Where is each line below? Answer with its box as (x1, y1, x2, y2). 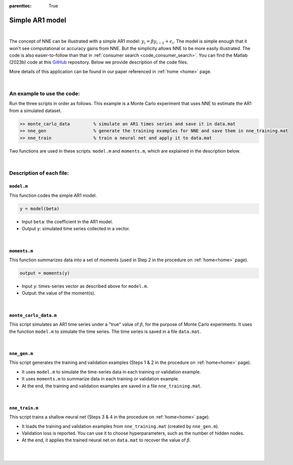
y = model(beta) (19, 206, 60, 211)
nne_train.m (9, 405, 38, 410)
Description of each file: (9, 169, 69, 176)
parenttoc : (9, 3, 32, 9)
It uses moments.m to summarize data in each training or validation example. (21, 376, 179, 382)
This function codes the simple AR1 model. (9, 192, 97, 198)
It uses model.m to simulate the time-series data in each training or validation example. (21, 368, 201, 375)
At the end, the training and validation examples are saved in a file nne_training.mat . (21, 383, 202, 389)
